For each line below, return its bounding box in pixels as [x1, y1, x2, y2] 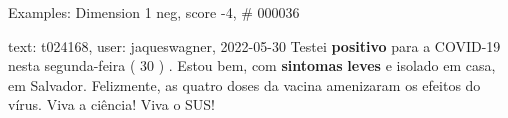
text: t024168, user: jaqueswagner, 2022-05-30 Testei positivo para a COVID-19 [8, 35, 501, 56]
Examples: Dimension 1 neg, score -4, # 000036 [8, 2, 300, 22]
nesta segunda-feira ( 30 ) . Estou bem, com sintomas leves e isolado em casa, [8, 55, 496, 76]
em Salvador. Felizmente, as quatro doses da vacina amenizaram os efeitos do [8, 74, 481, 95]
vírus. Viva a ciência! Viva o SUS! [8, 94, 216, 115]
